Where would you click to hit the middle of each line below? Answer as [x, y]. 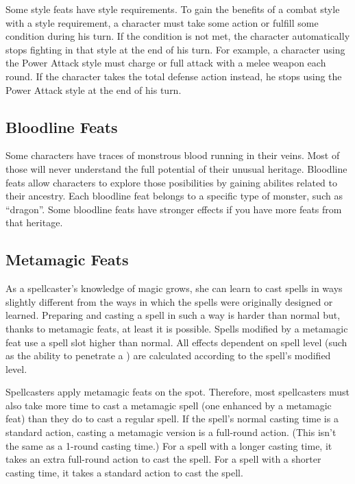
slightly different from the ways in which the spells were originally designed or [169, 301]
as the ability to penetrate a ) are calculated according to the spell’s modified [168, 355]
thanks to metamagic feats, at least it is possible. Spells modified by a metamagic [177, 328]
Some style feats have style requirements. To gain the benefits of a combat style [173, 9]
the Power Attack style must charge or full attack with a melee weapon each [166, 63]
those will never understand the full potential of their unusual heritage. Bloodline [176, 168]
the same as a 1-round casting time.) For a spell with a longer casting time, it [169, 445]
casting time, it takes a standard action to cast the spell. [124, 472]
